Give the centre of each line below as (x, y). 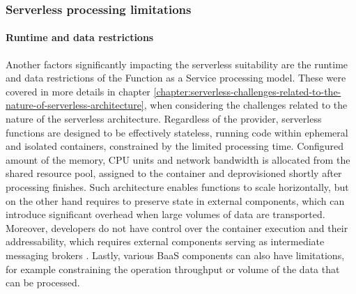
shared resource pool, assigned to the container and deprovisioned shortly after (174, 173)
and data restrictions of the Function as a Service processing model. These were (176, 78)
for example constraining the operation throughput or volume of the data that (173, 269)
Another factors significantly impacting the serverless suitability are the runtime (177, 64)
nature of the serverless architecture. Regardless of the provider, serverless (164, 119)
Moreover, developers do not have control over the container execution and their (177, 227)
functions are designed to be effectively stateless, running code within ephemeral (177, 132)
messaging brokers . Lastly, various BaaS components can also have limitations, (175, 255)
